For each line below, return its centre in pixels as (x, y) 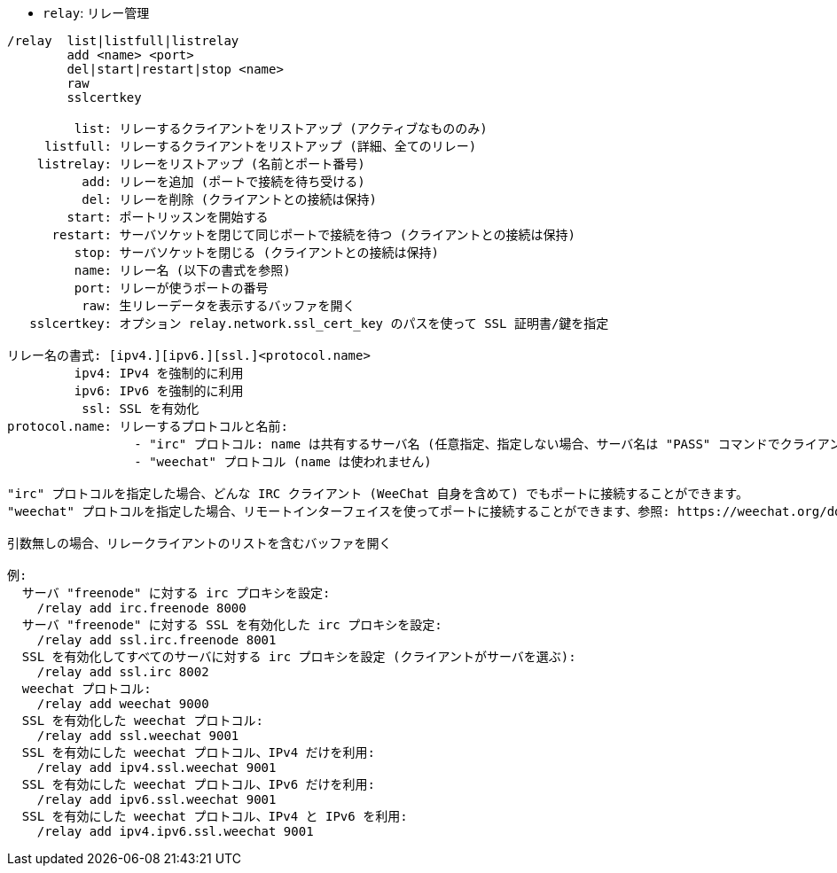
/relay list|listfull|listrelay (123, 41)
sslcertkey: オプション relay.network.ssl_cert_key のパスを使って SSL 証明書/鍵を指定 (319, 323)
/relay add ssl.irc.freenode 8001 (156, 640)
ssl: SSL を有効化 (141, 409)
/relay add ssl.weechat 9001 (138, 736)
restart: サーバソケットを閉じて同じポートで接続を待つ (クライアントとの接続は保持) (313, 235)
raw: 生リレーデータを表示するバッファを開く (219, 306)
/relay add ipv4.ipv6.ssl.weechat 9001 (175, 831)
